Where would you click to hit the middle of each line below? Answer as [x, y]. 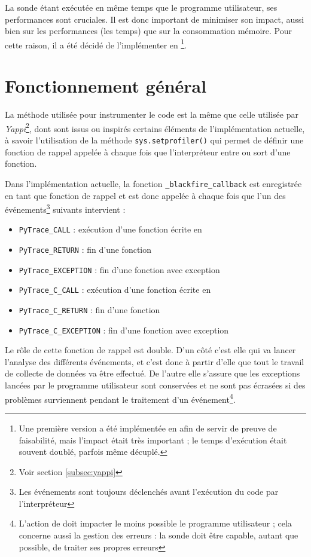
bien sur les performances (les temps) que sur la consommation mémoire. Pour [149, 31]
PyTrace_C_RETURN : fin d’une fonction [89, 309]
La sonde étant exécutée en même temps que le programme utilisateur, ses [141, 7]
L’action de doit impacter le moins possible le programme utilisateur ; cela [155, 523]
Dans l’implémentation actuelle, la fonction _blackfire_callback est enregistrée [153, 183]
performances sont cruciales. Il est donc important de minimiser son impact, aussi [155, 19]
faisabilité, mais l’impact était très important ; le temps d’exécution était [153, 440]
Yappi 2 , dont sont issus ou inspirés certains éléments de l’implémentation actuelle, [155, 127]
